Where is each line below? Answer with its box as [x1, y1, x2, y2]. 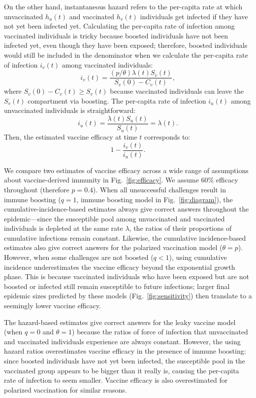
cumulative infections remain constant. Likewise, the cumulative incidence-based [4, 232, 246, 243]
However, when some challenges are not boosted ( [4, 252, 154, 262]
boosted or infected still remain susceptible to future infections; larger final [4, 281, 230, 291]
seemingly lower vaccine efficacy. [4, 300, 101, 311]
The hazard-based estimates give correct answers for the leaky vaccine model [4, 317, 236, 327]
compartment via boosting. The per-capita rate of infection [28, 95, 206, 106]
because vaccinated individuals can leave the [110, 86, 244, 96]
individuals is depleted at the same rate [4, 223, 123, 233]
